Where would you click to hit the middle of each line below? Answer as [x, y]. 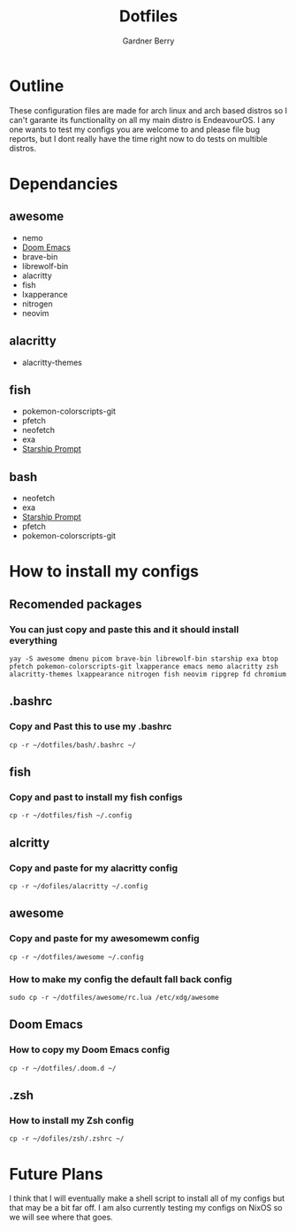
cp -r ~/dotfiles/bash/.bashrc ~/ [73, 745]
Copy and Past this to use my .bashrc [91, 726]
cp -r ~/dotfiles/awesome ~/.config [76, 957]
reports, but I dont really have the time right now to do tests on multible [138, 138]
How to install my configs [104, 572]
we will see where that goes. [61, 1217]
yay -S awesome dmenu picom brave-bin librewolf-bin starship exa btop [144, 659]
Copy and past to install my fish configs [96, 797]
